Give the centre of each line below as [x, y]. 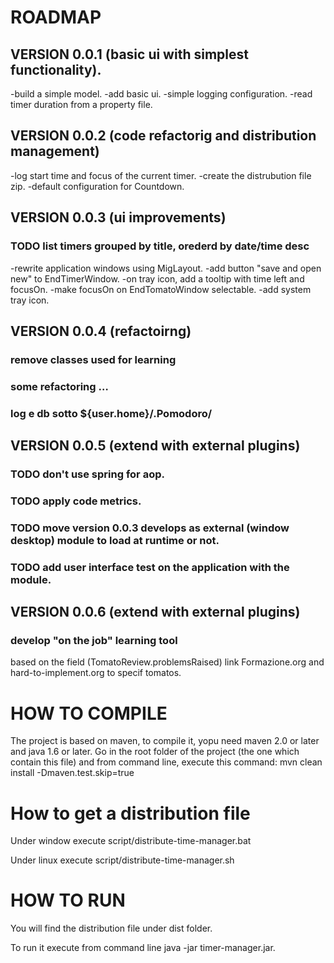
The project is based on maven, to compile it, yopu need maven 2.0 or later [165, 741]
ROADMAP [56, 17]
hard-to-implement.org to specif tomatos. [96, 673]
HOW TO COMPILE [89, 713]
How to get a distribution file [130, 813]
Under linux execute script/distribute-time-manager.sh [122, 860]
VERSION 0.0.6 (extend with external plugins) [155, 612]
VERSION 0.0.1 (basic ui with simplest [129, 54]
